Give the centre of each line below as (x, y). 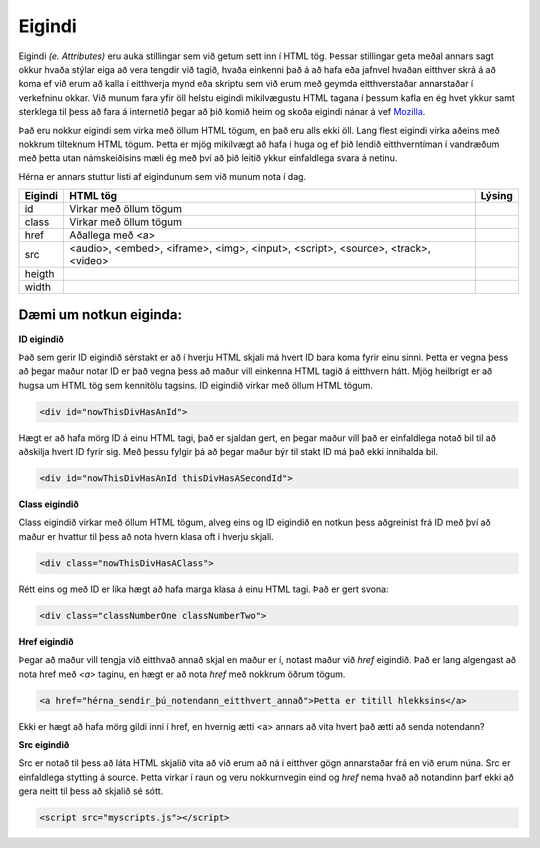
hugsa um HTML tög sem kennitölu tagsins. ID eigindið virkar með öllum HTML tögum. (196, 385)
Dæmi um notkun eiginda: (100, 315)
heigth (39, 274)
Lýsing (497, 196)
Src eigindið (44, 744)
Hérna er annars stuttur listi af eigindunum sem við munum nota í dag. (162, 176)
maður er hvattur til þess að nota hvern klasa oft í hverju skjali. (146, 536)
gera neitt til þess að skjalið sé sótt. (91, 791)
